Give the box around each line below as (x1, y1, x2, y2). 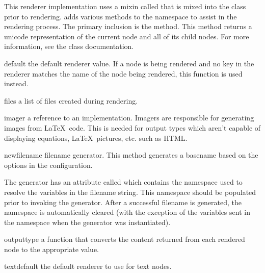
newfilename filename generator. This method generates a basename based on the (4, 150, 258, 160)
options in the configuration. (4, 159, 93, 170)
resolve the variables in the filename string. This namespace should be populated (4, 186, 256, 197)
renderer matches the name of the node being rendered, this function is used (4, 68, 243, 79)
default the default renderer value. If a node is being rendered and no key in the (4, 58, 254, 68)
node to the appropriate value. (4, 243, 99, 254)
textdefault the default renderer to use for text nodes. (4, 261, 172, 271)
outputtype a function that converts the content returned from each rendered (4, 234, 245, 244)
